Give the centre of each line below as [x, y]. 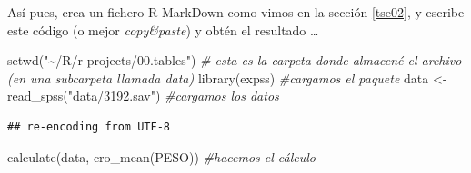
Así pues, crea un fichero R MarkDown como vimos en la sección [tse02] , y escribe [236, 12]
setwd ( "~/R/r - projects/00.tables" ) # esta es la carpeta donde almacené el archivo [235, 60]
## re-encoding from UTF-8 [89, 126]
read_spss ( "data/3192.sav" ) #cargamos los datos [143, 96]
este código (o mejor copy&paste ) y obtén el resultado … [163, 29]
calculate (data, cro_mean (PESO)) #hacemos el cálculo [161, 156]
